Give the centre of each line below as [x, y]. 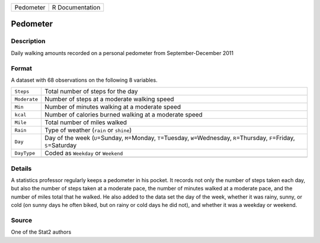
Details [21, 169]
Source [22, 220]
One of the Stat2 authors [41, 232]
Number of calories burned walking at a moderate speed [124, 115]
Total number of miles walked [86, 122]
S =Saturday [61, 145]
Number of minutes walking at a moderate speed [113, 107]
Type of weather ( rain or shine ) [88, 130]
